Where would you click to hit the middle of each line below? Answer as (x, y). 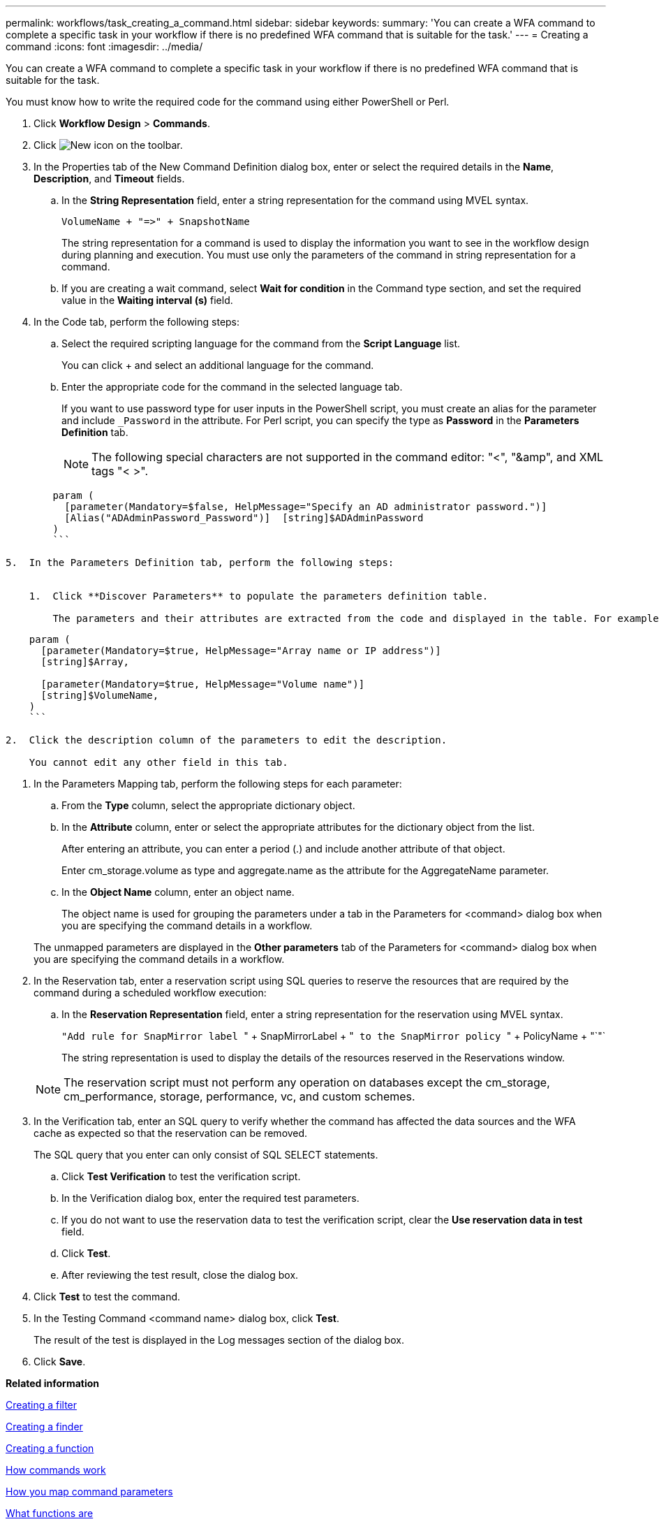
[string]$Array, (85, 662)
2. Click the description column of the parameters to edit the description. (227, 740)
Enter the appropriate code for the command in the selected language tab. (232, 387)
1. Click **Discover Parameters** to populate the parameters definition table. (259, 596)
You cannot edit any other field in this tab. (158, 762)
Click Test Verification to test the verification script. (181, 1176)
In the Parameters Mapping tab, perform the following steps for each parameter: (218, 784)
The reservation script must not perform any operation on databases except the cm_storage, (307, 1082)
